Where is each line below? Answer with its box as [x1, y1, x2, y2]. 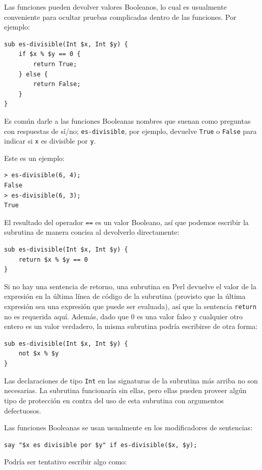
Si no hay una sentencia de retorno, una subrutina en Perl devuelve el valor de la [4, 281, 257, 291]
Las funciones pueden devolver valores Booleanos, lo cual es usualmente [4, 2, 227, 12]
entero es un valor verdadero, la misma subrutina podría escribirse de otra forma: [4, 321, 258, 331]
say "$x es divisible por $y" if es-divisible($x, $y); [4, 441, 197, 449]
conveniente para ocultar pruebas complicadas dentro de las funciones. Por [4, 11, 237, 22]
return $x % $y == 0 [18, 256, 88, 263]
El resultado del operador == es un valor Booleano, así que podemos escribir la [4, 216, 249, 227]
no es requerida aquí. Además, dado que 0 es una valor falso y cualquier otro [4, 311, 243, 321]
